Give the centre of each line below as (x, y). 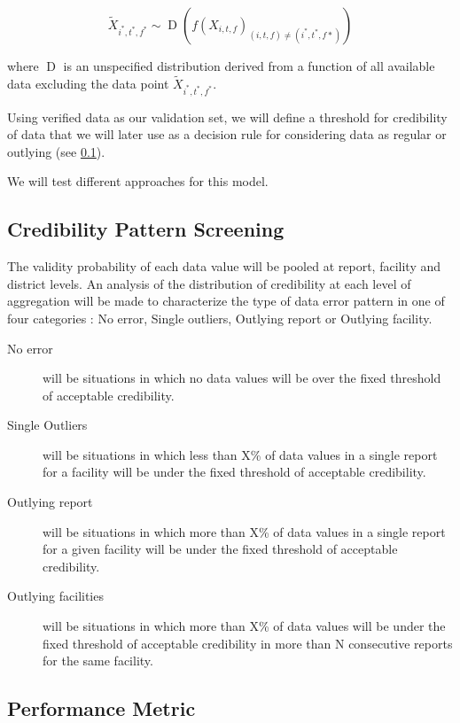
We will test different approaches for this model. (138, 181)
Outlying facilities (55, 596)
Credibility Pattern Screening (146, 229)
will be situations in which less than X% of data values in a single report (240, 454)
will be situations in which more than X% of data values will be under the (244, 626)
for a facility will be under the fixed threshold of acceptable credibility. (234, 472)
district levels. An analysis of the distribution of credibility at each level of (209, 283)
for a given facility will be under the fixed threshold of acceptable (220, 549)
